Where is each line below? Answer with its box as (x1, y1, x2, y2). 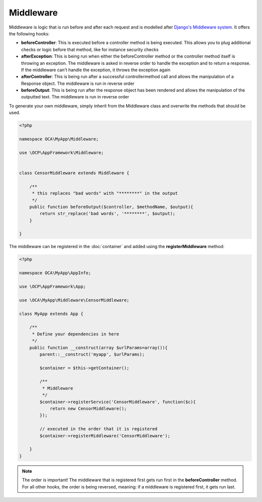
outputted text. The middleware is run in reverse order (21, 94, 130, 100)
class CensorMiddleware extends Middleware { (19, 170, 130, 175)
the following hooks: (9, 31, 49, 36)
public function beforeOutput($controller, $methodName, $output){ (29, 204, 194, 209)
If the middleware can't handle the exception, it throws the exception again (21, 67, 171, 73)
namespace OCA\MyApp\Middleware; (19, 136, 99, 141)
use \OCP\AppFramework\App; (19, 284, 86, 289)
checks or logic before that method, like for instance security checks (21, 47, 159, 52)
